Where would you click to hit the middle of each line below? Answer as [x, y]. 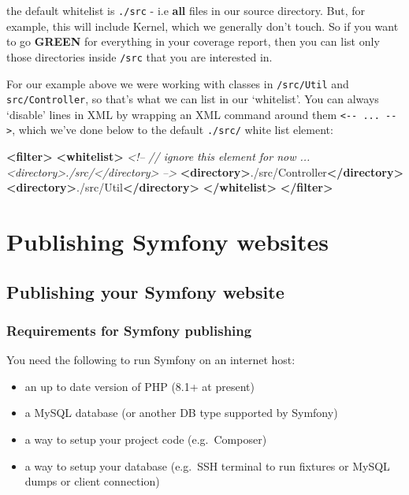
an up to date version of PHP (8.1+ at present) [139, 386]
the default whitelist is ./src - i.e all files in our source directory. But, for [186, 10]
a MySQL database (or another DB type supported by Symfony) [181, 413]
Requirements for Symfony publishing [129, 330]
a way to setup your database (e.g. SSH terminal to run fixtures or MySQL [207, 465]
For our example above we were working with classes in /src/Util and [178, 83]
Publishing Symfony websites [167, 242]
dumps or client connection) [92, 481]
